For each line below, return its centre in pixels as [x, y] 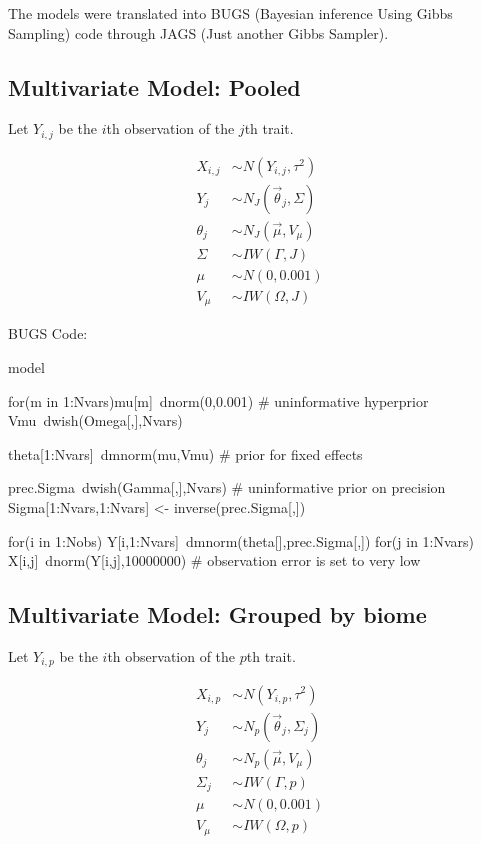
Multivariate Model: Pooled [154, 86]
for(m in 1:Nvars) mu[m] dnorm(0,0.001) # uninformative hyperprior [218, 400]
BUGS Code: [48, 333]
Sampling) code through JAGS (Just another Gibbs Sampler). [198, 32]
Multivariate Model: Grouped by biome [217, 614]
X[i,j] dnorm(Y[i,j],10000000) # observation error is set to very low [214, 560]
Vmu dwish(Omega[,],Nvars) [95, 420]
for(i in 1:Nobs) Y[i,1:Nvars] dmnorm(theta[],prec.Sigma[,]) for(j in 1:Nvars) [241, 540]
